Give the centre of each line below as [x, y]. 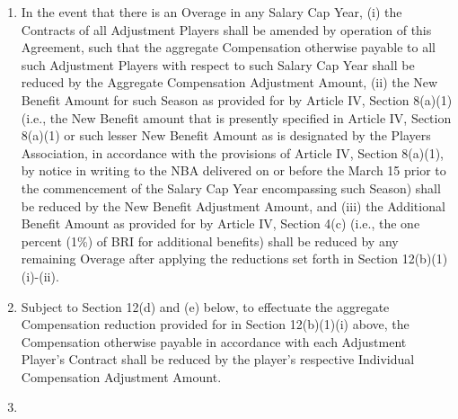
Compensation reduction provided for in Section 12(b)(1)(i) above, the [215, 324]
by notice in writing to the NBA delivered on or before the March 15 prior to [233, 170]
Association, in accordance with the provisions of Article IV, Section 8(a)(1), [232, 152]
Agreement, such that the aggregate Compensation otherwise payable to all [228, 47]
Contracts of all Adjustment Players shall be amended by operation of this [226, 29]
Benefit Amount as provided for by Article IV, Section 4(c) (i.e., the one [220, 223]
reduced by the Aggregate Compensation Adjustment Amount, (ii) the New [229, 82]
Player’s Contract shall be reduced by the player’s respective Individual [218, 359]
